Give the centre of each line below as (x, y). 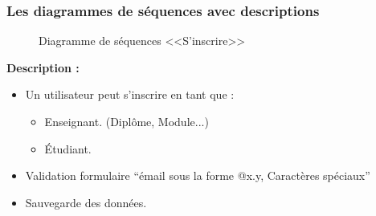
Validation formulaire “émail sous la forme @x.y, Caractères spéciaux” (198, 175)
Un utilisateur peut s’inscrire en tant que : (130, 94)
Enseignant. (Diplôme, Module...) (127, 121)
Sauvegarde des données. (86, 202)
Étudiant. (68, 148)
